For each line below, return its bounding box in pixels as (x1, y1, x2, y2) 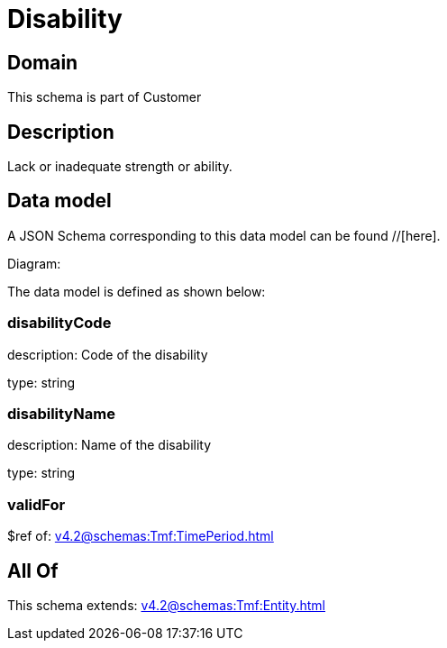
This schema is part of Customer (7, 89, 202, 105)
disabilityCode (7, 314, 112, 333)
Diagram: (7, 255, 61, 271)
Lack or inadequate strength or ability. (7, 159, 233, 175)
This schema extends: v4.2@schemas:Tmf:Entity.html (7, 597, 325, 613)
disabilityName (7, 404, 115, 423)
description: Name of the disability (7, 437, 212, 453)
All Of (7, 559, 59, 582)
